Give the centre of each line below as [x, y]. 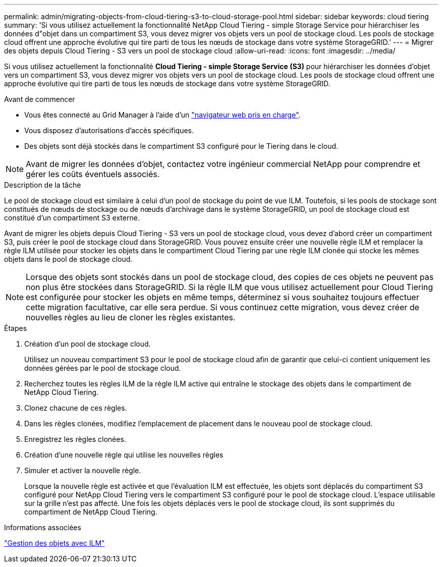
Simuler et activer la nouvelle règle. [83, 470]
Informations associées [43, 527]
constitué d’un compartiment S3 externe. [72, 218]
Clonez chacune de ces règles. [76, 408]
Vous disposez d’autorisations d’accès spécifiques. [109, 130]
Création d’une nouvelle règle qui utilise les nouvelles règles [124, 455]
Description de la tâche [43, 185]
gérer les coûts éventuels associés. [93, 174]
